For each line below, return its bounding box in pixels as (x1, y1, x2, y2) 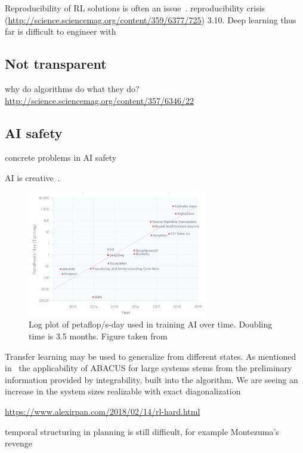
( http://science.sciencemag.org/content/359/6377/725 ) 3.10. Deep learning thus (5, 13, 296, 26)
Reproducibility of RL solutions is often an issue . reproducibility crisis (5, 2, 265, 14)
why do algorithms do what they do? (5, 82, 140, 94)
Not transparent (5, 54, 107, 73)
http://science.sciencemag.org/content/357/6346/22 (5, 94, 194, 106)
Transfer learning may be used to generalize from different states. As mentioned (5, 350, 296, 362)
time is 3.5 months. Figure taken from (29, 329, 168, 342)
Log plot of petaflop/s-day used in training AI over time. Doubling (29, 318, 273, 330)
